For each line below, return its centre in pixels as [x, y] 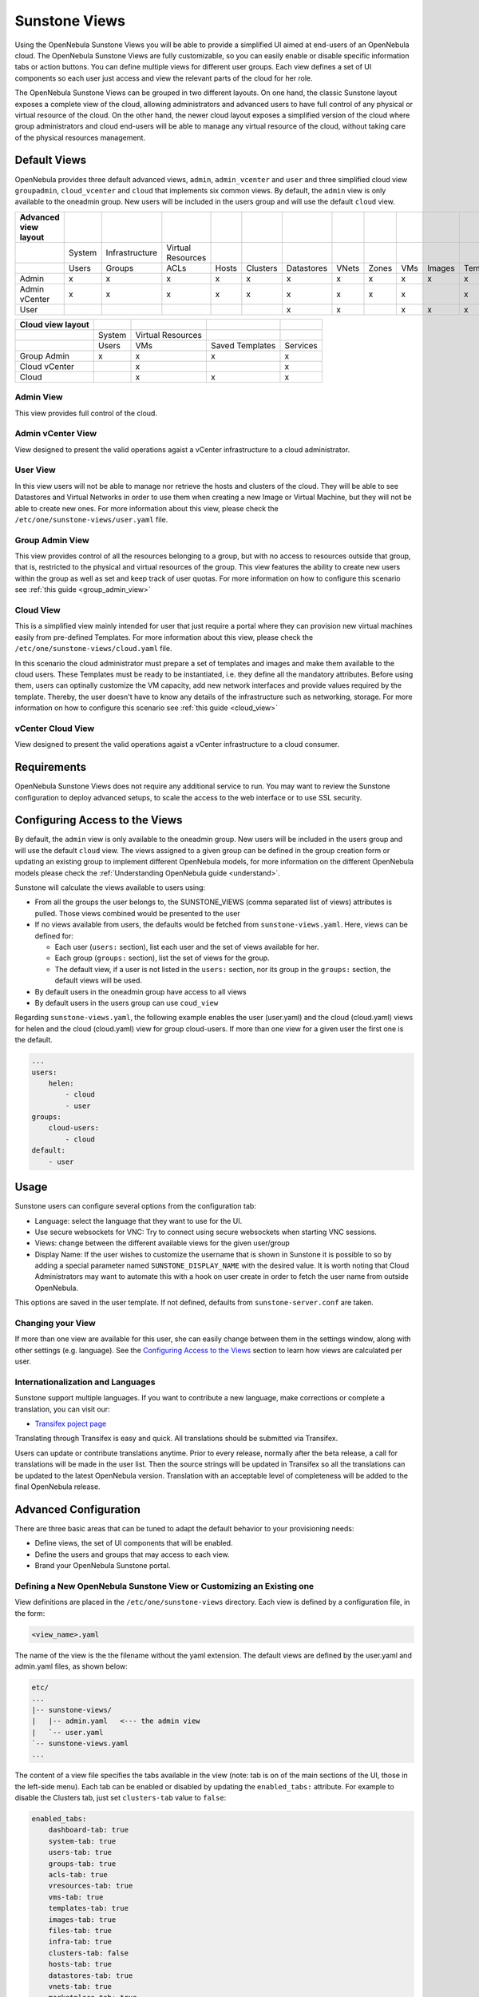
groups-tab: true [82, 1864]
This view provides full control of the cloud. [86, 413]
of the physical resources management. [80, 137]
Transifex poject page [71, 1424]
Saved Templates [243, 345]
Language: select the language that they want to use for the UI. [139, 1221]
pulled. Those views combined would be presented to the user [138, 913]
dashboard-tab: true [89, 1830]
